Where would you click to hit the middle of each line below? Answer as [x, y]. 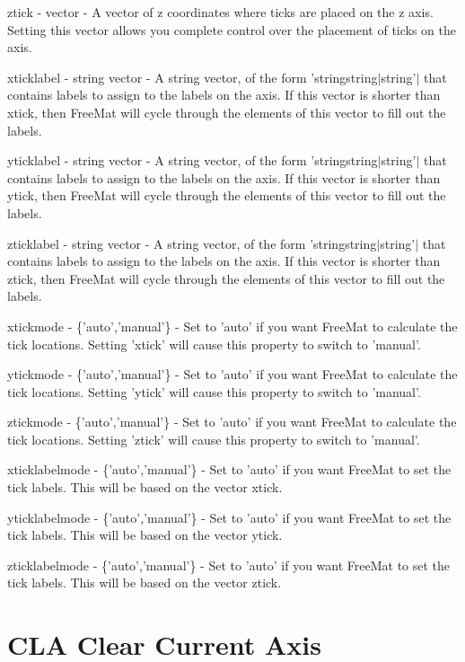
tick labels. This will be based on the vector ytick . [145, 535]
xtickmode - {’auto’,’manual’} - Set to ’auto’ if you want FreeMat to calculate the [232, 326]
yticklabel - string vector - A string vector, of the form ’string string [193, 160]
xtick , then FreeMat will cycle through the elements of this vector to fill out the [227, 112]
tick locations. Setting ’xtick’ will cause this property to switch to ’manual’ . [214, 344]
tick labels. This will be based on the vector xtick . [145, 487]
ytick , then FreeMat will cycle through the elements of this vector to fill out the [227, 195]
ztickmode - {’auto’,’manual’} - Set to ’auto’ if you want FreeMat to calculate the [232, 422]
